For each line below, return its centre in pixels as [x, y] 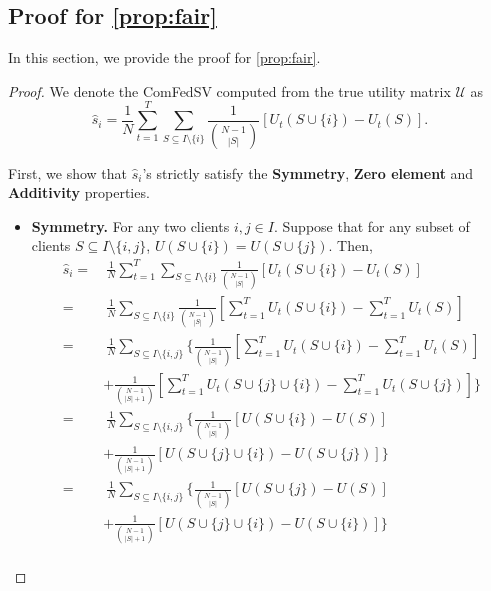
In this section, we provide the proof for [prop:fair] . [164, 57]
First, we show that [67, 172]
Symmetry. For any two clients [130, 225]
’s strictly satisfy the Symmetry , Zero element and [308, 172]
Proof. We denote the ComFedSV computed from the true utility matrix [229, 90]
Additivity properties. [79, 192]
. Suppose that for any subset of [372, 225]
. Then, [350, 245]
